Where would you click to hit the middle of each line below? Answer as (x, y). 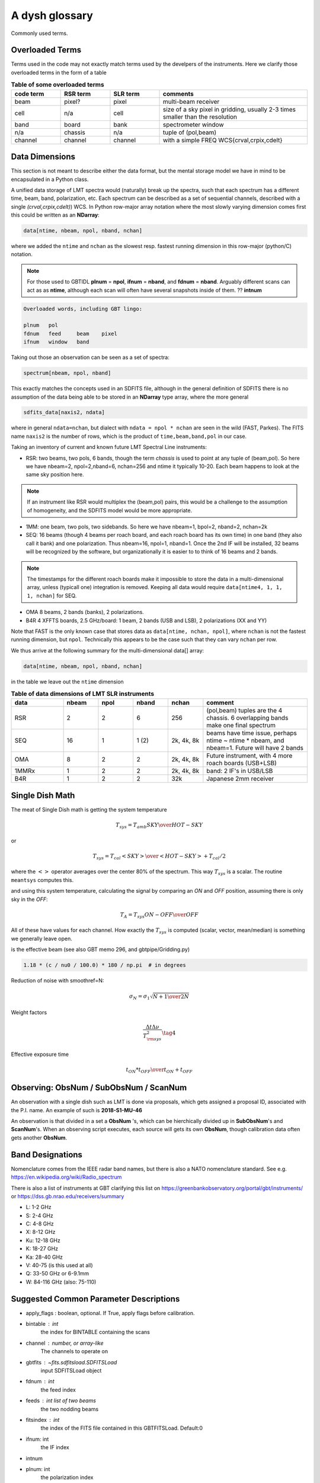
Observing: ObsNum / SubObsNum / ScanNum (99, 1088)
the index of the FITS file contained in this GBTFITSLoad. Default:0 (121, 1428)
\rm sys (154, 1039)
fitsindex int (43, 1420)
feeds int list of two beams (61, 1401)
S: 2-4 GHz (39, 1215)
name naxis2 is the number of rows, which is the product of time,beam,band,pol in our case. (129, 436)
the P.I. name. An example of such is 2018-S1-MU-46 (76, 1110)
